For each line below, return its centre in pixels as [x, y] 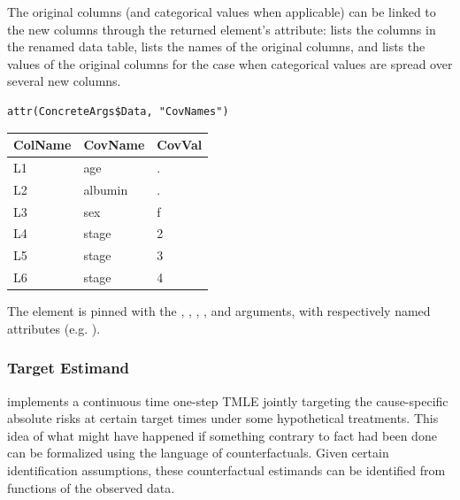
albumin [106, 189]
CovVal [180, 145]
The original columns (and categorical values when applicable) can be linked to [222, 12]
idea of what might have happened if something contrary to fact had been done [222, 435]
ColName [42, 145]
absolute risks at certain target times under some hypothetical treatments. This [223, 418]
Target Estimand [69, 368]
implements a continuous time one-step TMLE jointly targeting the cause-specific [228, 400]
